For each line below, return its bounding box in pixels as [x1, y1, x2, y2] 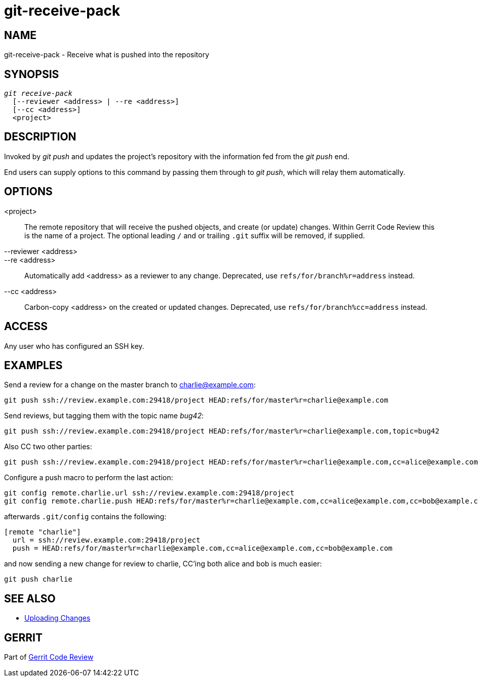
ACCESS [4, 320, 48, 333]
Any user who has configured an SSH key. [4, 341, 144, 350]
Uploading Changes [24, 614, 91, 623]
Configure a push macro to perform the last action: [4, 473, 173, 482]
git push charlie [4, 575, 72, 584]
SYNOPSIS [4, 67, 59, 81]
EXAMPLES [4, 359, 63, 372]
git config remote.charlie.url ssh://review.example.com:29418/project [4, 489, 295, 497]
